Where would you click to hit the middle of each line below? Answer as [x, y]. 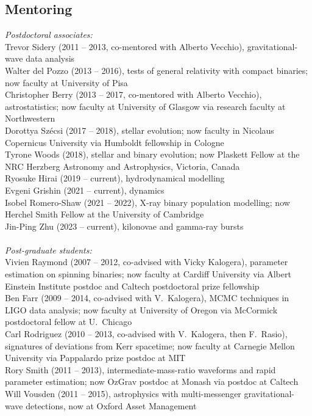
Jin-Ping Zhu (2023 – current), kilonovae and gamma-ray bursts [124, 226]
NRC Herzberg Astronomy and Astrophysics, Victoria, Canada [122, 166]
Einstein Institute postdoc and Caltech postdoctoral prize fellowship [132, 286]
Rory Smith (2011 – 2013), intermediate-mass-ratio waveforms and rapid [140, 369]
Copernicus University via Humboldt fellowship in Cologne [115, 142]
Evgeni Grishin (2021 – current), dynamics [85, 190]
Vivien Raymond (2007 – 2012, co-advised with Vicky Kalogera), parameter [147, 262]
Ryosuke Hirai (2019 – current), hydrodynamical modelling [115, 178]
